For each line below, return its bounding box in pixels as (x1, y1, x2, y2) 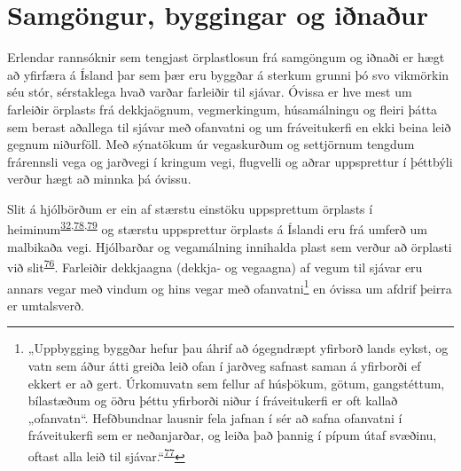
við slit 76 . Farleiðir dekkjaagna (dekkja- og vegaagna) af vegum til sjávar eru (7, 255, 423, 276)
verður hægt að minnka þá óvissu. (7, 169, 191, 188)
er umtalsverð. (7, 295, 84, 314)
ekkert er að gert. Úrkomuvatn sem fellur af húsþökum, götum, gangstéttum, (27, 373, 445, 392)
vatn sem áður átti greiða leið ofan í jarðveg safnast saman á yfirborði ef (27, 357, 421, 374)
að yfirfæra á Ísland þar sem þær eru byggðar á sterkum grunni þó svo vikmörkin (7, 65, 449, 83)
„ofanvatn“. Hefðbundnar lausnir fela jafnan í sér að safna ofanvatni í (27, 408, 402, 427)
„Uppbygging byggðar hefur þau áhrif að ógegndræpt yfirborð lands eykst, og (27, 339, 449, 357)
